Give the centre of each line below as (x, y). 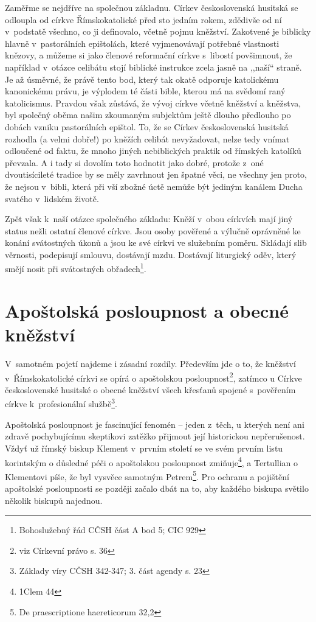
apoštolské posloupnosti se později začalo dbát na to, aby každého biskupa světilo (157, 488)
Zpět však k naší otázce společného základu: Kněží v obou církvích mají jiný (149, 219)
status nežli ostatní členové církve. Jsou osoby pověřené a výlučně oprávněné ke (153, 230)
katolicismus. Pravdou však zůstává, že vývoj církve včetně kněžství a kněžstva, (153, 103)
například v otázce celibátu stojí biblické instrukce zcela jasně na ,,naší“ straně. (153, 67)
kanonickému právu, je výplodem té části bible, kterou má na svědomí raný (145, 91)
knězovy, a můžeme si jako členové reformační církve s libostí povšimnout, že (149, 55)
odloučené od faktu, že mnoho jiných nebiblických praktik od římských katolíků (153, 151)
